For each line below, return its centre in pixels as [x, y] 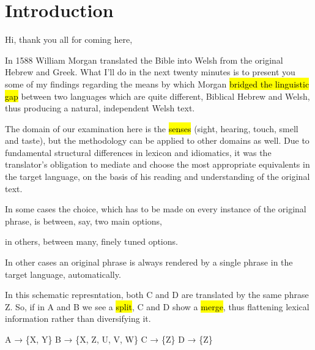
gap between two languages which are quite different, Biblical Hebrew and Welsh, [157, 96]
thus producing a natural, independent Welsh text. [100, 108]
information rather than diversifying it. [78, 318]
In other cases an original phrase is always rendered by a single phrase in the [149, 262]
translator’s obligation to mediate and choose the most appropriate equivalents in [157, 164]
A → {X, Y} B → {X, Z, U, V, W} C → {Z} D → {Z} [109, 339]
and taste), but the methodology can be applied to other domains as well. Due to [157, 140]
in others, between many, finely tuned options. [91, 241]
